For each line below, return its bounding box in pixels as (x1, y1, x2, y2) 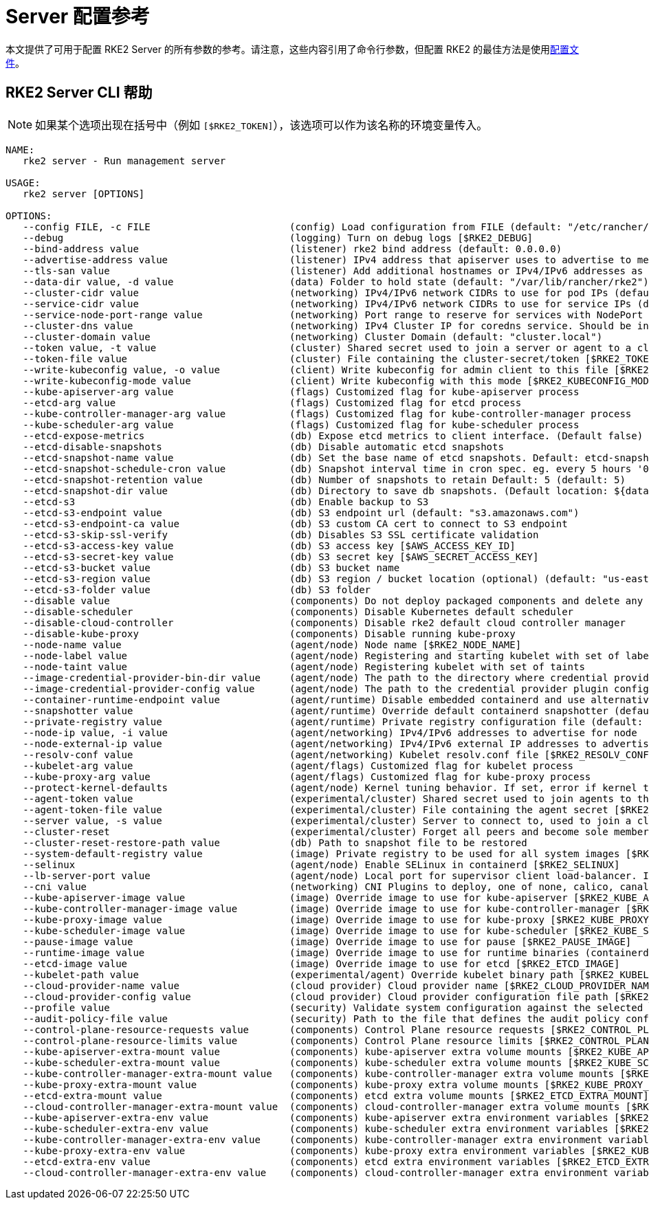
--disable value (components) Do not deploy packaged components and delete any (23, 595, 643, 606)
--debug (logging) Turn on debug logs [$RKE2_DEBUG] (23, 232, 533, 243)
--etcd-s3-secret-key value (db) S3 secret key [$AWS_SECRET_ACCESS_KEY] (23, 551, 539, 562)
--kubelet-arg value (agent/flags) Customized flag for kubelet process (23, 760, 574, 771)
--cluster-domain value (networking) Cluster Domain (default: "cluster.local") (23, 331, 603, 342)
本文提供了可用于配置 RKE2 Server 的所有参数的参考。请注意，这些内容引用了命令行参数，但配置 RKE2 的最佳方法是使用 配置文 (5, 43, 580, 55)
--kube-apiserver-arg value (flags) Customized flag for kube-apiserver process (23, 386, 580, 397)
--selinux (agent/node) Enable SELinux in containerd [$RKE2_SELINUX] (23, 859, 620, 870)
